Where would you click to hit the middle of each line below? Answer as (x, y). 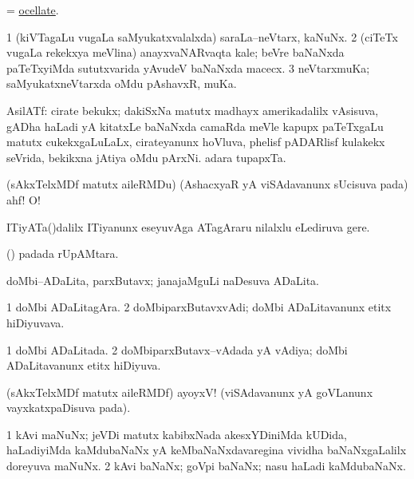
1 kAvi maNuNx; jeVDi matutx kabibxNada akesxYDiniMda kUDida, (177, 434)
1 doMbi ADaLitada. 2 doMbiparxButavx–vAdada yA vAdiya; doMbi (177, 349)
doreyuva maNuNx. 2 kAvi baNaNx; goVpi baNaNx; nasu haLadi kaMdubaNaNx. (206, 466)
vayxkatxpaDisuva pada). (69, 408)
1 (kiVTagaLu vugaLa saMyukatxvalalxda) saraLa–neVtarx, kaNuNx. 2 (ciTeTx (202, 36)
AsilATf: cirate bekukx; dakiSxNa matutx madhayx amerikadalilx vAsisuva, (193, 110)
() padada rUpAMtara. (63, 253)
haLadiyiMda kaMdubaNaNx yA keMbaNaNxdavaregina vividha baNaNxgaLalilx (207, 450)
